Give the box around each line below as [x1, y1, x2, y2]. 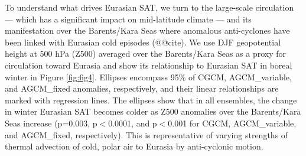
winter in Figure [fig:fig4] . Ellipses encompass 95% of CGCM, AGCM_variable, [5, 70, 292, 83]
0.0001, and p [108, 116, 157, 129]
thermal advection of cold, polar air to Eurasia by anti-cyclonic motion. [5, 140, 263, 152]
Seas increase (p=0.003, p [5, 116, 97, 129]
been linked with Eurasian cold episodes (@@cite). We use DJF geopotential [5, 35, 281, 48]
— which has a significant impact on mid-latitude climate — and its [5, 12, 252, 25]
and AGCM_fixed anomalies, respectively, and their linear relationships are [5, 82, 279, 95]
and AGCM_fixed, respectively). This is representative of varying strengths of [5, 128, 288, 141]
